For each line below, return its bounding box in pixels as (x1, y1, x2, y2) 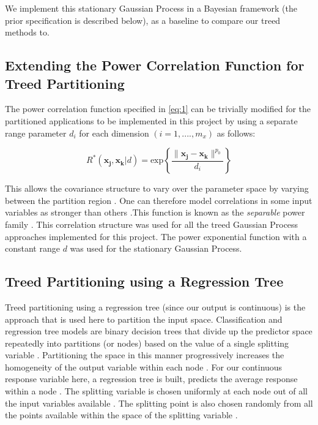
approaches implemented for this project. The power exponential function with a (5, 230, 307, 243)
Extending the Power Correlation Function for (5, 56, 305, 75)
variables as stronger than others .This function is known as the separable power (5, 206, 305, 219)
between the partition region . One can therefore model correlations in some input (5, 194, 312, 206)
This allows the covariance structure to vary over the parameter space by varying (5, 182, 309, 195)
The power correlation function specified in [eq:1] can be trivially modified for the (5, 102, 311, 115)
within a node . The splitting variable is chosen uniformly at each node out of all (5, 385, 308, 397)
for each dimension (79, 126, 149, 139)
